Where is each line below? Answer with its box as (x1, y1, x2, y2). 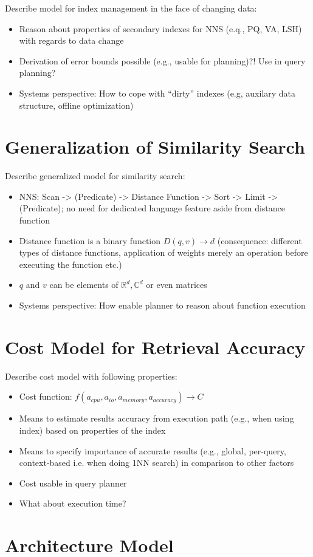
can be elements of (49, 278, 119, 291)
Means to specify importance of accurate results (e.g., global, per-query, (19, 444, 286, 457)
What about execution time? (19, 497, 126, 510)
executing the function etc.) (19, 258, 122, 270)
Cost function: (19, 390, 72, 403)
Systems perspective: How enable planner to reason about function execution (19, 299, 306, 312)
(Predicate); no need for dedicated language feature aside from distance (19, 202, 286, 214)
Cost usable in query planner (19, 476, 127, 489)
